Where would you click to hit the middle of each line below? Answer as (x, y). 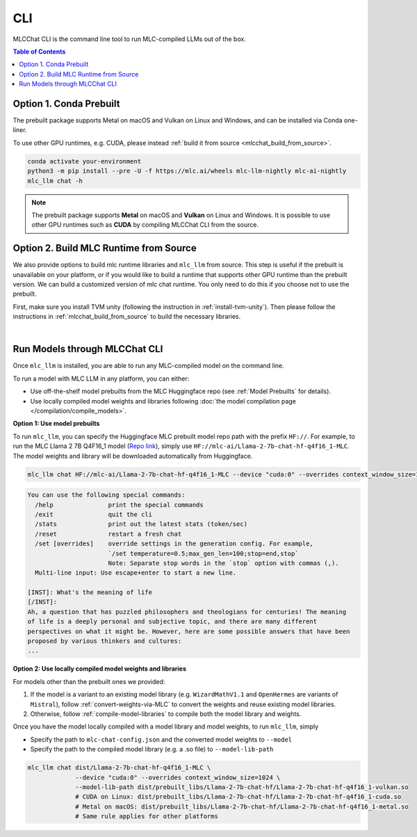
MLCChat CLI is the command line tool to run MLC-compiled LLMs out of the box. (129, 39)
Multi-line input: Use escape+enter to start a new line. (136, 573)
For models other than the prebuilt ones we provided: (89, 681)
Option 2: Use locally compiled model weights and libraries (100, 669)
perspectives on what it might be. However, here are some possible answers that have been (189, 631)
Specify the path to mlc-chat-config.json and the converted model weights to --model (161, 739)
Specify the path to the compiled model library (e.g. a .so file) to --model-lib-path (152, 749)
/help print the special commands (120, 505)
